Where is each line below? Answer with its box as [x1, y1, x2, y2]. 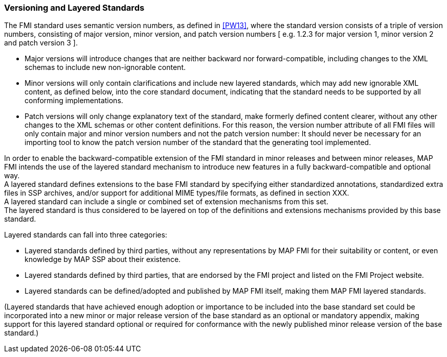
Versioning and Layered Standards [4, 3, 145, 13]
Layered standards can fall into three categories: [4, 230, 167, 240]
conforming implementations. [25, 96, 123, 105]
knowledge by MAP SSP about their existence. [25, 255, 181, 264]
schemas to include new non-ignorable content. [25, 63, 186, 72]
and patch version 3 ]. [4, 38, 78, 47]
